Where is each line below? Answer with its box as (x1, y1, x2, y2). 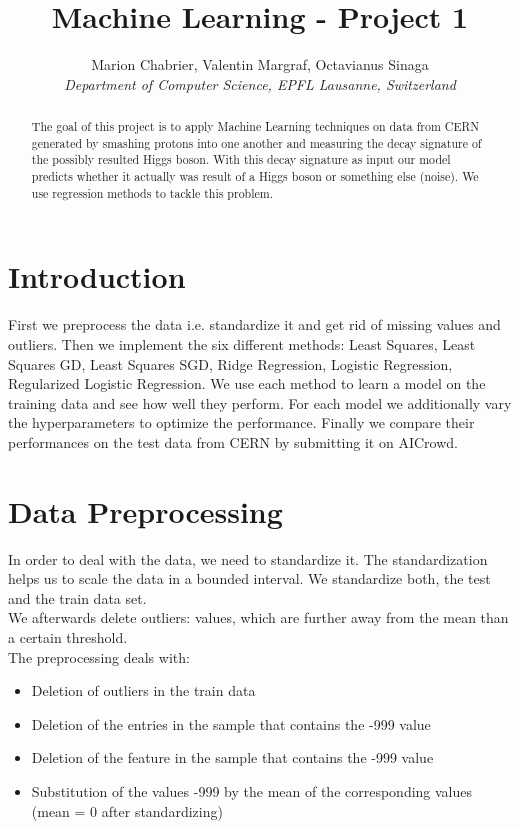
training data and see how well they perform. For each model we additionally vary (8, 392, 512, 413)
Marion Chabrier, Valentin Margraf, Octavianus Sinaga (91, 54, 429, 75)
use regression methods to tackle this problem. (31, 184, 273, 201)
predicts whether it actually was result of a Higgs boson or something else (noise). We (31, 168, 479, 185)
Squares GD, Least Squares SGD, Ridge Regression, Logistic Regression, (8, 353, 453, 374)
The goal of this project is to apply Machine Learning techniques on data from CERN (31, 118, 480, 135)
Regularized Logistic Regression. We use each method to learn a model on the (8, 373, 486, 394)
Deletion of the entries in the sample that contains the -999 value (31, 713, 431, 734)
